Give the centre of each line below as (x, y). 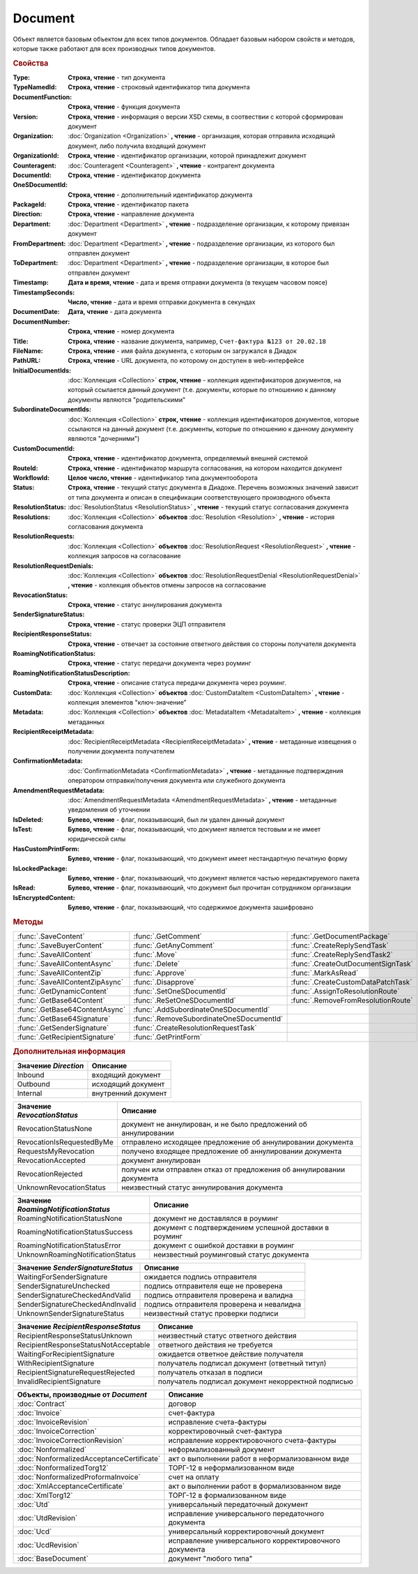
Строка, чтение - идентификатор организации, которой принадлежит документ (187, 156)
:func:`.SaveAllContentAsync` (65, 964)
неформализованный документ (222, 1449)
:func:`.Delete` (157, 964)
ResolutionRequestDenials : (53, 566)
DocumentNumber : (41, 322)
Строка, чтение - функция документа (124, 107)
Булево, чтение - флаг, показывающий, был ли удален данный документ (176, 819)
